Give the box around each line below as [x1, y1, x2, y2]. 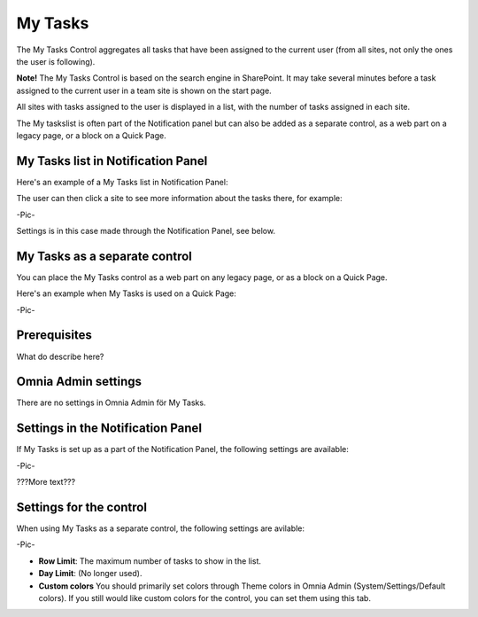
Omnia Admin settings [16, 374, 142, 389]
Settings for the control [16, 499, 148, 514]
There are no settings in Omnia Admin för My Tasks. [16, 397, 206, 408]
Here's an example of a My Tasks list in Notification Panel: [16, 176, 228, 187]
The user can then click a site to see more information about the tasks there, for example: [16, 193, 343, 204]
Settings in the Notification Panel [16, 421, 203, 436]
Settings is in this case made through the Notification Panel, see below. [16, 225, 276, 236]
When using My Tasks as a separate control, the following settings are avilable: [16, 523, 305, 534]
